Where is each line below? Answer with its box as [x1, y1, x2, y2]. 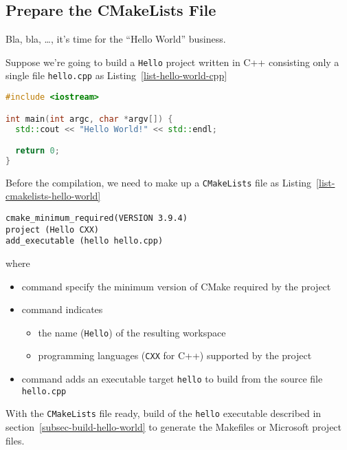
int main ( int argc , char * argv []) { [5, 114, 173, 124]
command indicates [21, 302, 103, 317]
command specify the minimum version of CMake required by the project [21, 279, 331, 293]
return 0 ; [15, 146, 60, 156]
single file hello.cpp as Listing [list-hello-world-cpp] [5, 68, 227, 83]
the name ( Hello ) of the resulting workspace [38, 325, 226, 339]
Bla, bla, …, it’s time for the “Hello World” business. [5, 32, 226, 46]
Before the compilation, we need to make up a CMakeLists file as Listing [5, 175, 312, 189]
